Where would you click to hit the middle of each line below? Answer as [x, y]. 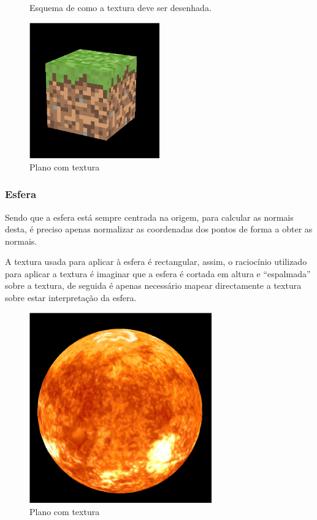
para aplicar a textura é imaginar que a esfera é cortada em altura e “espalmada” [158, 273]
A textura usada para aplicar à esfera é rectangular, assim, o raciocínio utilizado [156, 262]
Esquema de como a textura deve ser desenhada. [120, 7]
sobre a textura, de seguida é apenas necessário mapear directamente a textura [153, 285]
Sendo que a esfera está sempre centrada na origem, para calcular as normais [149, 217]
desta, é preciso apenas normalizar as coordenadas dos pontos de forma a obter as [159, 229]
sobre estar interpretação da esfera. [71, 298]
